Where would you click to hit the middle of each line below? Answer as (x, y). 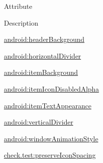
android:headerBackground (44, 39)
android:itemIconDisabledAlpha (51, 88)
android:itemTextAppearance (48, 105)
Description (21, 22)
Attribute (18, 6)
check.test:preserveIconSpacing (50, 155)
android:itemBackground (41, 72)
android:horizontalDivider (43, 55)
